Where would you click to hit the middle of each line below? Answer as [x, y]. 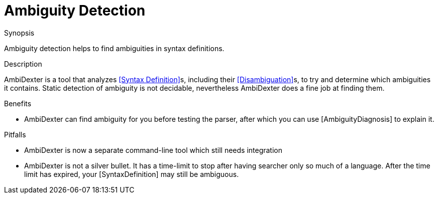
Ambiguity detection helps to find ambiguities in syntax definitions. [114, 48]
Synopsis [19, 33]
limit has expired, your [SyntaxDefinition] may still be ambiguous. [132, 174]
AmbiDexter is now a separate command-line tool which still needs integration [153, 150]
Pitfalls [15, 134]
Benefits [18, 103]
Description [23, 64]
